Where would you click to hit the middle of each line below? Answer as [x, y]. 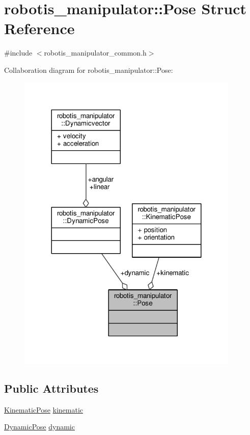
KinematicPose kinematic [44, 409]
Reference [39, 28]
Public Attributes [51, 388]
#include [18, 53]
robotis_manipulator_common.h [95, 53]
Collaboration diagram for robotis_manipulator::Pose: [89, 70]
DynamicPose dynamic [39, 427]
